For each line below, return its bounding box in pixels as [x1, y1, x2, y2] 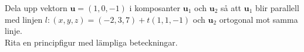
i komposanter [129, 2, 181, 13]
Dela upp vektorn [5, 2, 67, 13]
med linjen [5, 13, 43, 25]
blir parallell [255, 2, 299, 13]
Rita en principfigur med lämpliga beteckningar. [5, 36, 178, 48]
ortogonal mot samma [219, 13, 298, 25]
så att [220, 2, 242, 13]
